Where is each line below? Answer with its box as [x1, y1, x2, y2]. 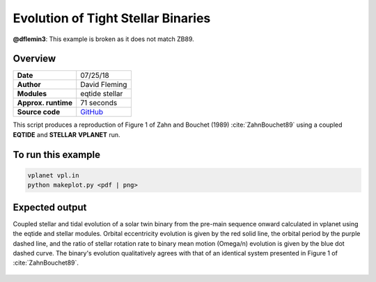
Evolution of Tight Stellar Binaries [13, 10, 211, 26]
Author [17, 80, 41, 90]
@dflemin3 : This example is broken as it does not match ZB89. [13, 35, 194, 43]
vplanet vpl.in [27, 171, 79, 179]
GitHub [80, 107, 104, 117]
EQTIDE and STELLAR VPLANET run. [13, 130, 120, 139]
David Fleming [80, 80, 127, 90]
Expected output [13, 201, 87, 213]
